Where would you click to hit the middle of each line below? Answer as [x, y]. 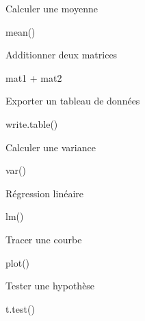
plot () [18, 262]
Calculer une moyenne [52, 8]
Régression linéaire [44, 193]
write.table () [32, 123]
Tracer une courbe [44, 239]
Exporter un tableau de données [73, 101]
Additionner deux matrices [62, 55]
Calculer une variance [51, 147]
